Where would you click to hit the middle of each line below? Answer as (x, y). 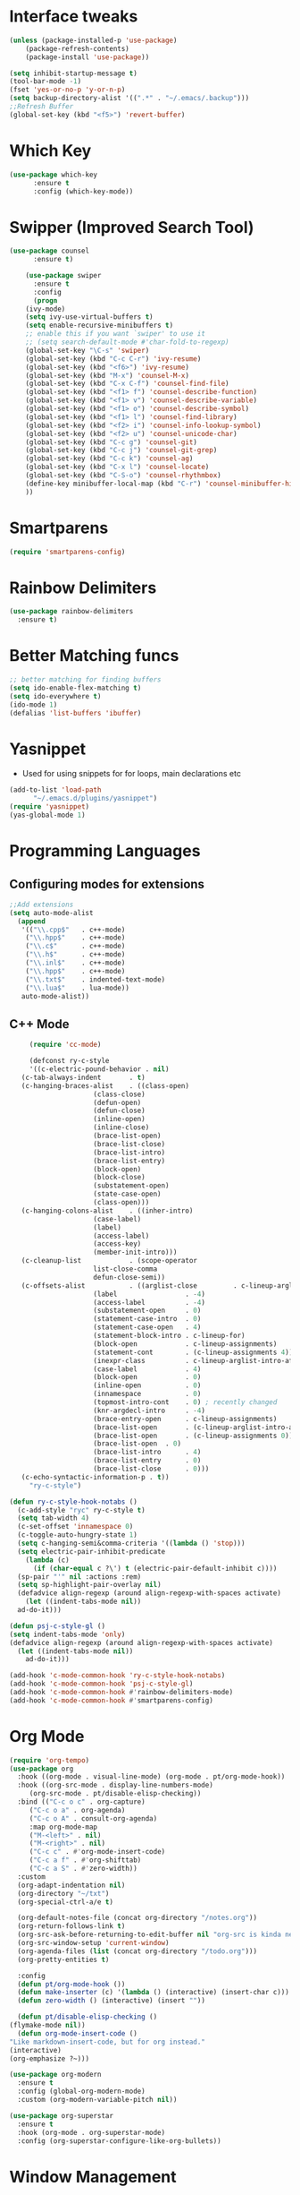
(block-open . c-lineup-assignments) (185, 1344)
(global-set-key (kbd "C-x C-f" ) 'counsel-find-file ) (127, 384)
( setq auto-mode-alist (51, 913)
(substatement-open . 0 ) (147, 1311)
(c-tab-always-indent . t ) (83, 1077)
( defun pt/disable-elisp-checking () (87, 2017)
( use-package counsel (50, 251)
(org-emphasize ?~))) (50, 2058)
